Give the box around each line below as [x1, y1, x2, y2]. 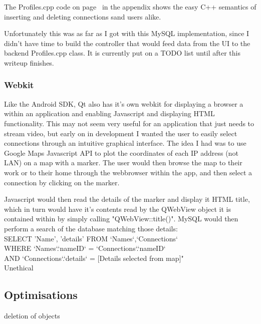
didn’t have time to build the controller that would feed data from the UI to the [4, 38, 250, 48]
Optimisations [4, 287, 78, 302]
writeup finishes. [4, 57, 54, 68]
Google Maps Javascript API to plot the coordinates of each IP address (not [4, 147, 238, 158]
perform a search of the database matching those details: [4, 223, 178, 233]
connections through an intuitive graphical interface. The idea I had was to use [4, 138, 246, 148]
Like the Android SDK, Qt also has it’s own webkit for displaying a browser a [4, 98, 243, 109]
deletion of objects [4, 310, 60, 321]
